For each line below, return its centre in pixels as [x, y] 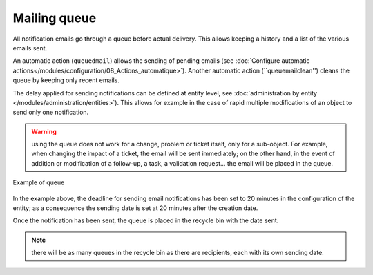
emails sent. [30, 48]
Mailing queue [55, 18]
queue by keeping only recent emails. [66, 80]
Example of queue [39, 182]
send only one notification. [51, 112]
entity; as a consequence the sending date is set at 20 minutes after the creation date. [135, 208]
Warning [44, 131]
